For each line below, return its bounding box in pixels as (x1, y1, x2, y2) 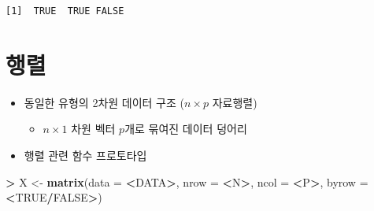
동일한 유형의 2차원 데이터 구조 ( (24, 94, 184, 110)
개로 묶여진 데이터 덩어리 (124, 120, 247, 137)
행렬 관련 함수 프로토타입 (24, 146, 147, 163)
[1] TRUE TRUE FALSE (6, 6, 124, 17)
